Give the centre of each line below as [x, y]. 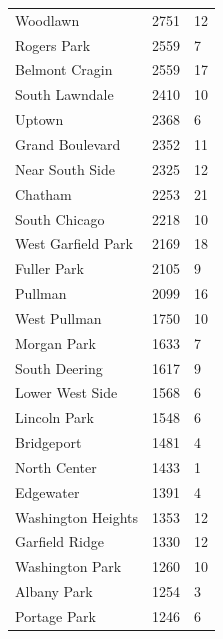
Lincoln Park [55, 417]
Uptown [39, 119]
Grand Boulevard [68, 143]
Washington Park [68, 566]
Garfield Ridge [60, 541]
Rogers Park [53, 44]
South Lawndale [64, 94]
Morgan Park [55, 342]
